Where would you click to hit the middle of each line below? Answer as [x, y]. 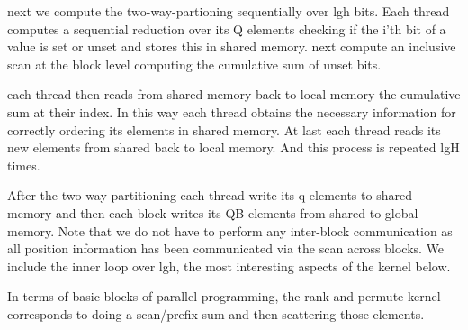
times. [24, 165]
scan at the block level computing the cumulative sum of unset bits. [194, 64]
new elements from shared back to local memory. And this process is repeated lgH [234, 147]
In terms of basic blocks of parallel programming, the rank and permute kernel [224, 296]
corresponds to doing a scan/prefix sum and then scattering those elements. [216, 313]
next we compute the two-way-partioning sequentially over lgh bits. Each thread [229, 11]
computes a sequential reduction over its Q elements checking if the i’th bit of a [227, 28]
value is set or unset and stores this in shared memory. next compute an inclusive [232, 46]
